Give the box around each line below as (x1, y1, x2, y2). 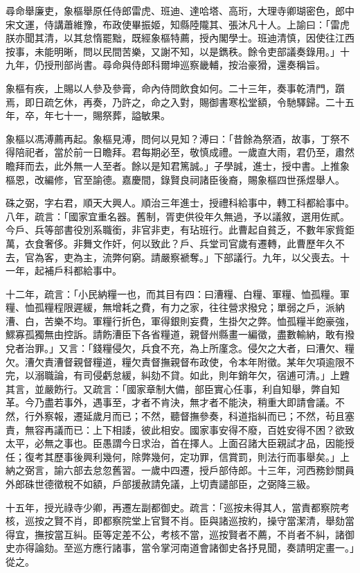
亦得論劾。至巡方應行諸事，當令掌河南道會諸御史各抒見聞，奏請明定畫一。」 (15, 540, 354, 555)
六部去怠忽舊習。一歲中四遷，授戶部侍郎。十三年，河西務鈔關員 (63, 463, 354, 477)
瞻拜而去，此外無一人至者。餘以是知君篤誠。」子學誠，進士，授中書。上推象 (6, 158, 350, 173)
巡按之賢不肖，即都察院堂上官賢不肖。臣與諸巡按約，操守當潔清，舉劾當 (24, 513, 354, 528)
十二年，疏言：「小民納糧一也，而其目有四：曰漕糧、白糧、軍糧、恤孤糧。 (6, 286, 340, 301)
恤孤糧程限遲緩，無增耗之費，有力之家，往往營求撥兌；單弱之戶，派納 (24, 300, 345, 315)
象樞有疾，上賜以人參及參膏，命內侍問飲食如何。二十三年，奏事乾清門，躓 (6, 80, 345, 95)
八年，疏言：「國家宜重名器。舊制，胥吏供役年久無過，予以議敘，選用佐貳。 (6, 209, 350, 223)
